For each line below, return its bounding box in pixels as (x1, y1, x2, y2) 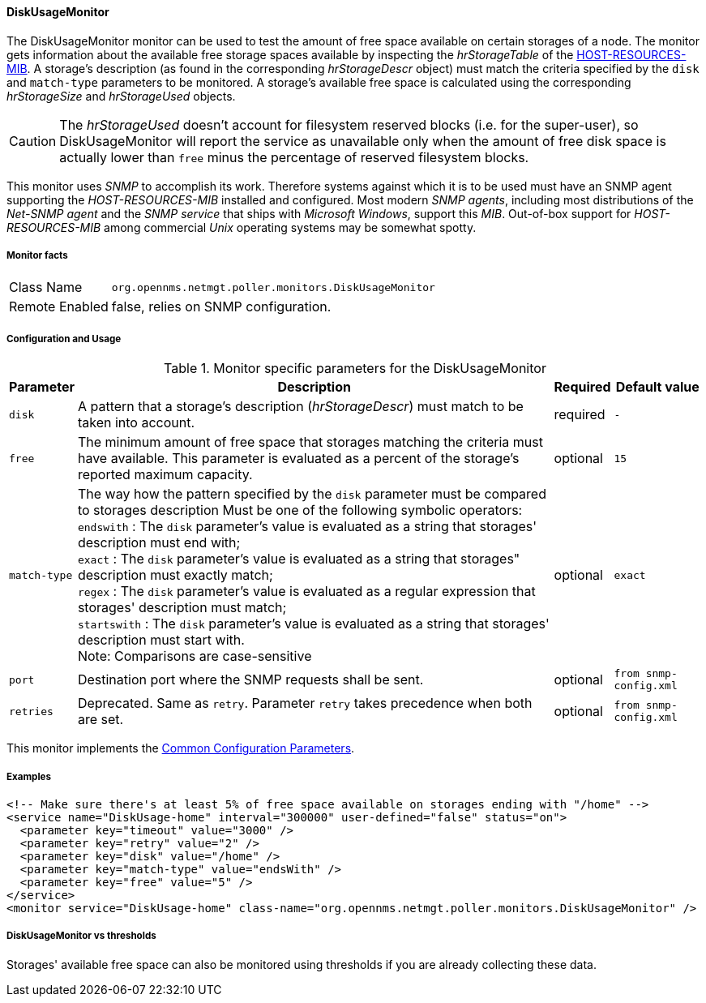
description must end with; (77, 534, 241, 551)
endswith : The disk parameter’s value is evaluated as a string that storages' (77, 518, 537, 535)
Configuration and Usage (6, 332, 122, 345)
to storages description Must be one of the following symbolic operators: (77, 502, 523, 519)
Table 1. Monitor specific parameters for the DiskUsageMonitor (164, 360, 546, 377)
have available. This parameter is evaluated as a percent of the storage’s (77, 450, 520, 467)
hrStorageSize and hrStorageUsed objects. (6, 88, 236, 103)
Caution (9, 132, 57, 149)
